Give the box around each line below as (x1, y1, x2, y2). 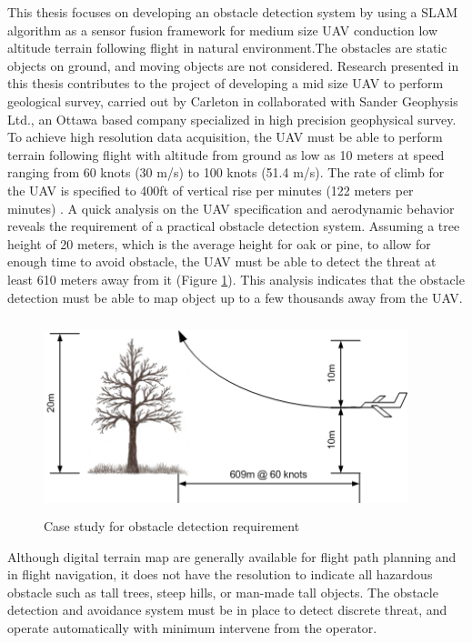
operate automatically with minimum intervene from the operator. (7, 618, 377, 637)
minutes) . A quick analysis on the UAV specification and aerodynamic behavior (7, 198, 455, 217)
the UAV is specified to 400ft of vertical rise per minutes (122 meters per (7, 180, 414, 199)
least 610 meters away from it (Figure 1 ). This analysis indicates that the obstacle (7, 269, 465, 288)
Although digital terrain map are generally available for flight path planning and (7, 547, 457, 566)
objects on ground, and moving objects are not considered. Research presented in (7, 55, 459, 75)
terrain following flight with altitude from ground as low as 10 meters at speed (7, 145, 445, 164)
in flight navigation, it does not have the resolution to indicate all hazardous (7, 565, 433, 584)
